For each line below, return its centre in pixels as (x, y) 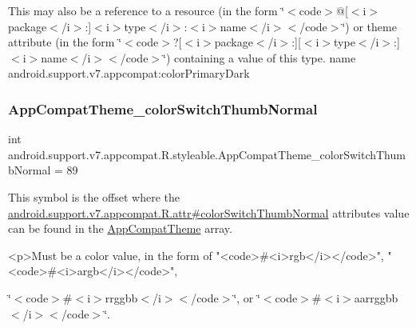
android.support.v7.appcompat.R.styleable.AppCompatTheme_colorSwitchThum (207, 154)
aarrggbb (376, 297)
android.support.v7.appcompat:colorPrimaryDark (129, 73)
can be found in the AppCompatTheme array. (120, 228)
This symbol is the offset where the (94, 196)
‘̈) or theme (369, 26)
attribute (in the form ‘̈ (65, 42)
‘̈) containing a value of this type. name (260, 57)
